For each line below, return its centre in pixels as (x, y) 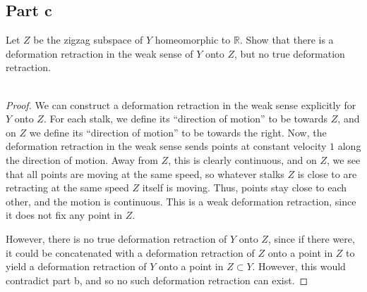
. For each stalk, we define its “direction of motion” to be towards (186, 119)
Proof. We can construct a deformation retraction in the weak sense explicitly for (181, 104)
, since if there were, (311, 238)
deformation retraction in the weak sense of (100, 53)
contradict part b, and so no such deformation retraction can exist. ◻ (157, 280)
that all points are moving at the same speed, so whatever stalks (145, 173)
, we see (344, 159)
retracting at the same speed (67, 188)
